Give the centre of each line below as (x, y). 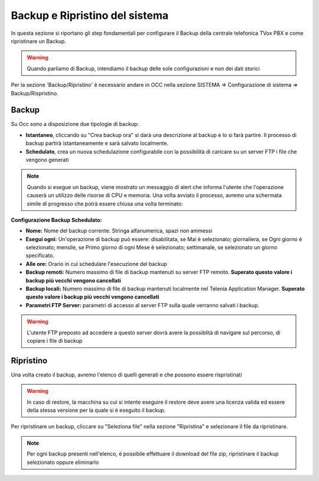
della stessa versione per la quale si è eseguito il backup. (96, 410)
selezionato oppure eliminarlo (63, 462)
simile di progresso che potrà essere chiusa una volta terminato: (105, 203)
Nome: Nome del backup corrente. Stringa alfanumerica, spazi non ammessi (119, 231)
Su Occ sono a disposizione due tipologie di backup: (75, 124)
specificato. (40, 256)
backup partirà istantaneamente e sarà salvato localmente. (97, 143)
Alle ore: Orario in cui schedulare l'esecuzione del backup (97, 264)
